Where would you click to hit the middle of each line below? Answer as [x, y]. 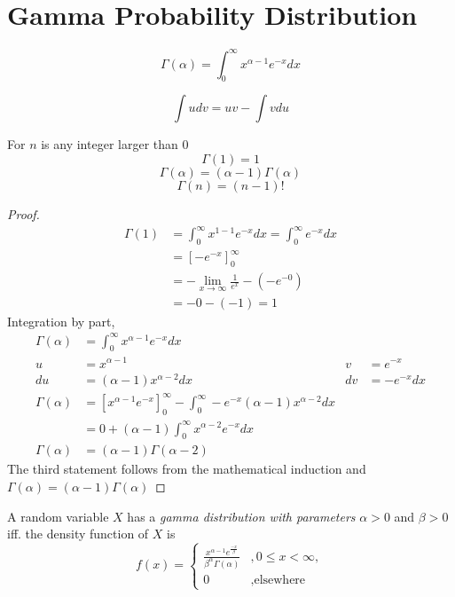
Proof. [24, 214]
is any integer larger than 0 [115, 144]
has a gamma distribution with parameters [241, 516]
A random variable [58, 516]
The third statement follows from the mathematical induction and [187, 469]
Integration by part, [61, 321]
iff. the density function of [78, 534]
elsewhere [280, 580]
